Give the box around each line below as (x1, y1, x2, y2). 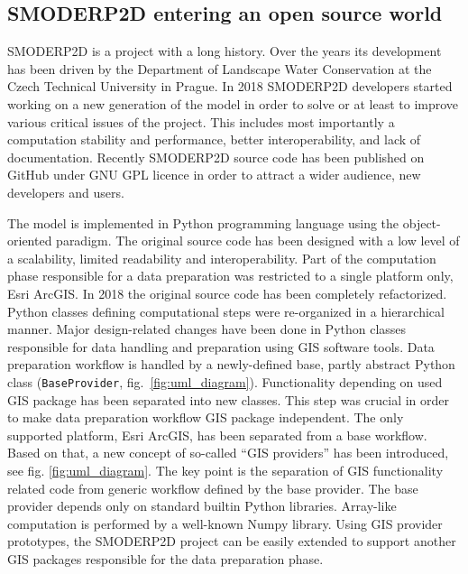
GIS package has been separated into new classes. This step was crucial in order (7, 390, 450, 409)
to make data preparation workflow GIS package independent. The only (7, 408, 404, 427)
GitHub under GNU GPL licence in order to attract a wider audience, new (7, 165, 421, 184)
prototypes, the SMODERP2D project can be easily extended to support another (7, 532, 456, 551)
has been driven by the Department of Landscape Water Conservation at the (7, 59, 432, 78)
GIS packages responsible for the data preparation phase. (7, 549, 324, 568)
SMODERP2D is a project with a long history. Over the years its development (7, 42, 442, 60)
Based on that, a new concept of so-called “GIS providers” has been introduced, (7, 443, 449, 462)
